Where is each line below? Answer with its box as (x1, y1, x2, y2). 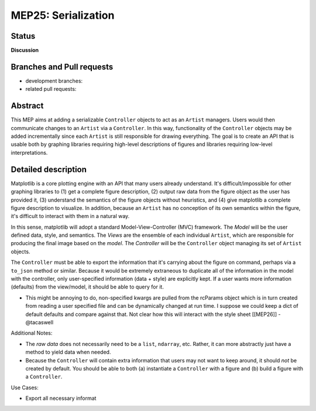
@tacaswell (25, 318, 54, 325)
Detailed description (11, 164, 87, 174)
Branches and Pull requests (11, 62, 114, 72)
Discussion (11, 47, 39, 54)
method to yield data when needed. (25, 349, 111, 356)
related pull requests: (25, 86, 77, 93)
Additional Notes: (11, 330, 53, 337)
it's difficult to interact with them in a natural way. (11, 213, 130, 220)
